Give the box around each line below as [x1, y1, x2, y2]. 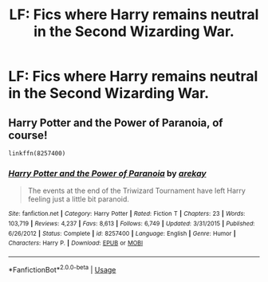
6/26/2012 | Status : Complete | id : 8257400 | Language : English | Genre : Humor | [8, 229, 236, 237]
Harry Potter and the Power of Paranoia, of [8, 116, 223, 129]
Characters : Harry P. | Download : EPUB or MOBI [8, 239, 144, 248]
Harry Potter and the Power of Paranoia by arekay [8, 167, 207, 178]
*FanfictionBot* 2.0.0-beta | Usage [8, 263, 116, 274]
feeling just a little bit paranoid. [27, 194, 130, 204]
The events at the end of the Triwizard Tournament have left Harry [27, 186, 246, 196]
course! [8, 128, 48, 142]
